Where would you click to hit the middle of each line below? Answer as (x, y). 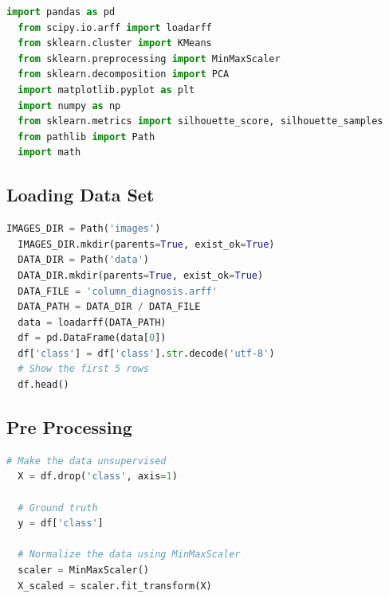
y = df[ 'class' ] (61, 524)
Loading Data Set (81, 195)
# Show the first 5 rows (83, 369)
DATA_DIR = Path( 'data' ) (83, 260)
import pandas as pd (61, 12)
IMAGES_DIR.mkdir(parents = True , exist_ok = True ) (146, 244)
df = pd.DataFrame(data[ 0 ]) (92, 338)
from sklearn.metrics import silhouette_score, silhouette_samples (200, 121)
